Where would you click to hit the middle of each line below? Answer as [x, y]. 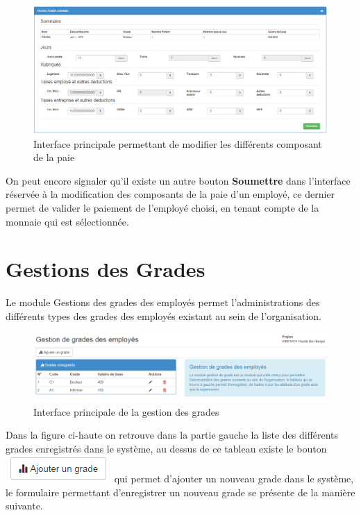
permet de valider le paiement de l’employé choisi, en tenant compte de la [162, 208]
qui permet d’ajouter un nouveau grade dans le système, [234, 479]
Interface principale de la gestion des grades [126, 411]
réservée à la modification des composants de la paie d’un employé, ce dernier [170, 194]
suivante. [24, 506]
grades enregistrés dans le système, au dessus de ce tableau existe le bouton [166, 448]
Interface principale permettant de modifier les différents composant [178, 143]
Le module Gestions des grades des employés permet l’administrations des [163, 302]
